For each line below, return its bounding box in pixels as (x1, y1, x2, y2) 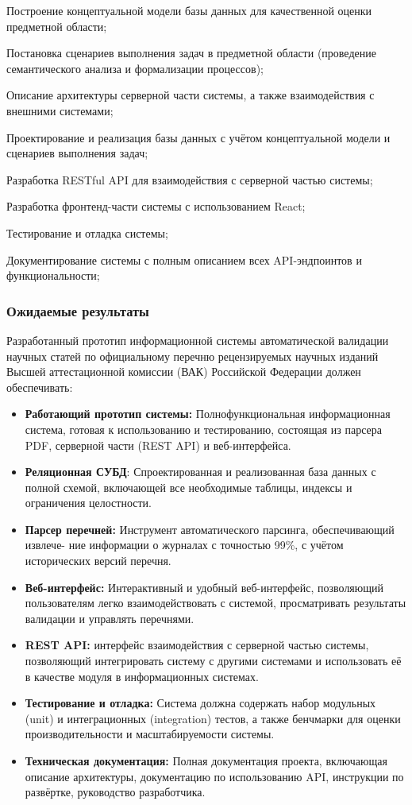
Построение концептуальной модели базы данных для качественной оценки (6, 2, 372, 18)
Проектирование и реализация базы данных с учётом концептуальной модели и (6, 129, 391, 145)
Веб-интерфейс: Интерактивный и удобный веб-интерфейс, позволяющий (25, 579, 384, 595)
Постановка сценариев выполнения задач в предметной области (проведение (6, 45, 376, 61)
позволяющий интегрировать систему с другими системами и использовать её (25, 652, 402, 669)
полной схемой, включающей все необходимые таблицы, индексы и (25, 478, 352, 495)
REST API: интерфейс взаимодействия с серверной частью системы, (25, 637, 369, 653)
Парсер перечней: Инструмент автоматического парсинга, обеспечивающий (25, 521, 395, 537)
